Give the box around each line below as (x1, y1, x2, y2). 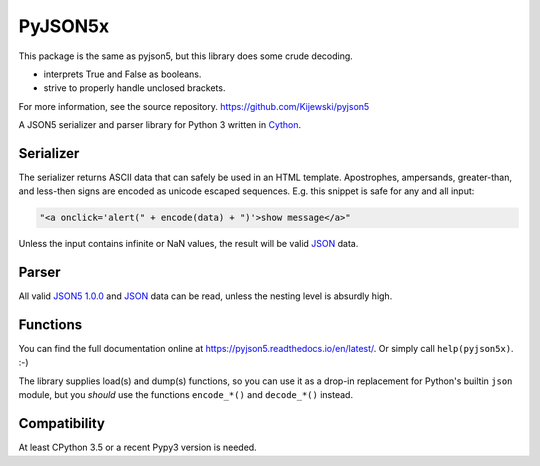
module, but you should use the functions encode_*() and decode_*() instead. (18, 389, 354, 401)
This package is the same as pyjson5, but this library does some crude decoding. (18, 50, 354, 62)
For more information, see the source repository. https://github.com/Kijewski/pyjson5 (18, 100, 370, 112)
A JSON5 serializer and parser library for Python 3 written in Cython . (18, 119, 302, 131)
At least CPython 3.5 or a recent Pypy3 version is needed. (18, 441, 257, 454)
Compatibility (18, 415, 105, 432)
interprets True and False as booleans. (43, 68, 202, 80)
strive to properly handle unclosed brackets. (43, 82, 226, 94)
